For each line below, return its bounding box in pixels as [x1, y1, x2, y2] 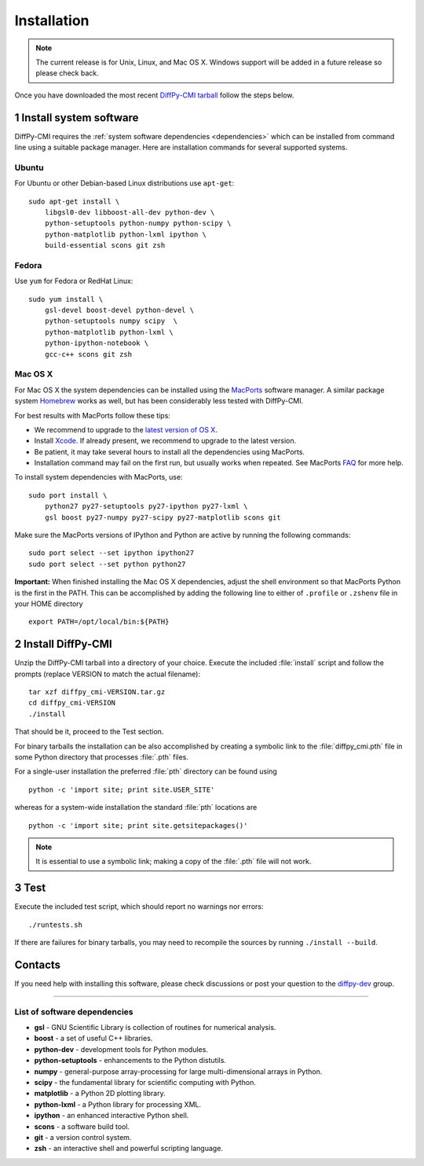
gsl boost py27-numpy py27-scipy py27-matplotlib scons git [44, 513, 282, 522]
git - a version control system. [34, 1133, 132, 1142]
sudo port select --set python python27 [28, 559, 186, 568]
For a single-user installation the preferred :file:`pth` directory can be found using [14, 767, 278, 776]
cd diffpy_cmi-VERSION [28, 698, 116, 708]
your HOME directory [14, 598, 83, 609]
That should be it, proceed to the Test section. [14, 727, 164, 737]
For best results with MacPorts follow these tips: [14, 410, 170, 420]
